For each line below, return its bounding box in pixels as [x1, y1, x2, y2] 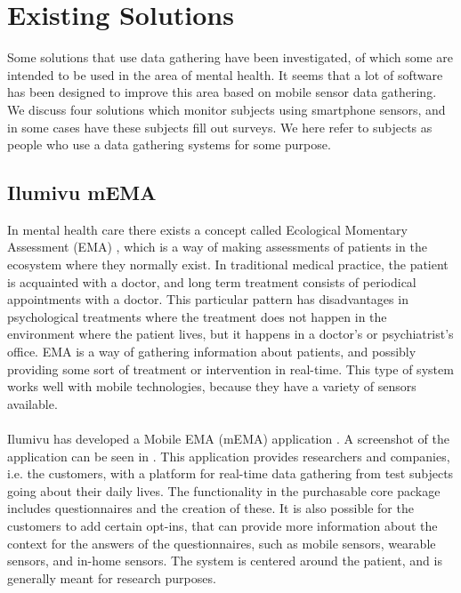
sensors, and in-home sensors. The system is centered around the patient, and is [7, 551, 442, 570]
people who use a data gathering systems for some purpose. [7, 135, 331, 154]
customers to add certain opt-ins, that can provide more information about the [7, 516, 438, 534]
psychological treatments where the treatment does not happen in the [7, 307, 387, 325]
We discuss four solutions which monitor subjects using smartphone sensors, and [7, 100, 446, 118]
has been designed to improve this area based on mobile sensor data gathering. [7, 83, 437, 101]
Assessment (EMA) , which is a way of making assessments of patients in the [7, 237, 427, 256]
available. [7, 394, 58, 413]
